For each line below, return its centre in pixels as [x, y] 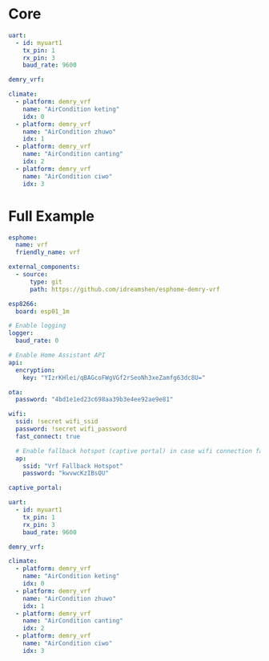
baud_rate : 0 [37, 341]
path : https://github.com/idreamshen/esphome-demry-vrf [124, 289]
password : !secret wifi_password [71, 429]
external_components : [44, 267]
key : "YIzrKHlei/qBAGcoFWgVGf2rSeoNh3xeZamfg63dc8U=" [114, 377]
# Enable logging [37, 326]
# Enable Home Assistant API [57, 355]
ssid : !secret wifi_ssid [57, 422]
